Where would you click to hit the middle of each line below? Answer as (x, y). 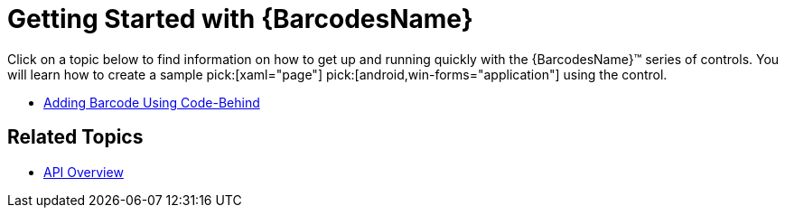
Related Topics (75, 137)
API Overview (84, 172)
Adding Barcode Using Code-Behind (152, 102)
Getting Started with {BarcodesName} (240, 19)
